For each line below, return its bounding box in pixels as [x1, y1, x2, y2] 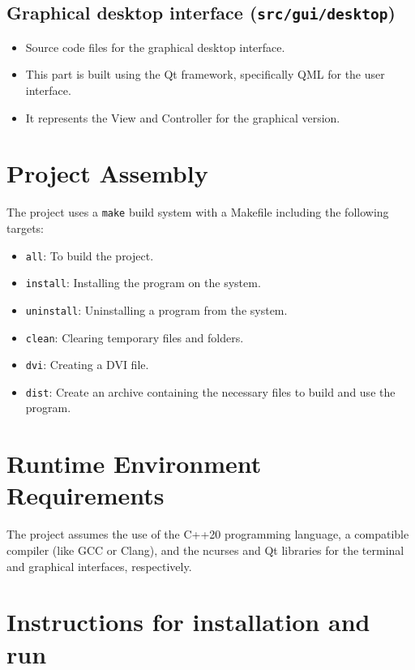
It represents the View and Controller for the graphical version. [25, 109, 340, 126]
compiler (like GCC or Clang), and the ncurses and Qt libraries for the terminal [6, 541, 404, 558]
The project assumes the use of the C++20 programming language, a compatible [6, 526, 409, 543]
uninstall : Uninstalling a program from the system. [25, 301, 288, 318]
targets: [6, 219, 45, 236]
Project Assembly [6, 157, 208, 190]
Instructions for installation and [6, 605, 370, 638]
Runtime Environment [6, 447, 262, 480]
